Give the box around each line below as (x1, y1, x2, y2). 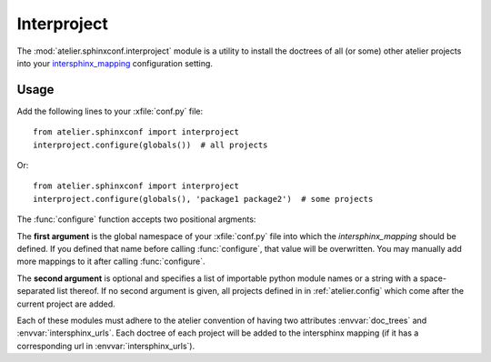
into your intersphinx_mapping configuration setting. (16, 57, 214, 68)
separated (16, 286, 55, 297)
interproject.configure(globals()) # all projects (33, 139, 268, 150)
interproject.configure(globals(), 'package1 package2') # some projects (33, 194, 374, 204)
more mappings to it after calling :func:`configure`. (16, 256, 205, 267)
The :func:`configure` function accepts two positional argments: (16, 214, 256, 225)
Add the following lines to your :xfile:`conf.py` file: (16, 106, 204, 116)
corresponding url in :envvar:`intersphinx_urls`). (16, 340, 195, 351)
